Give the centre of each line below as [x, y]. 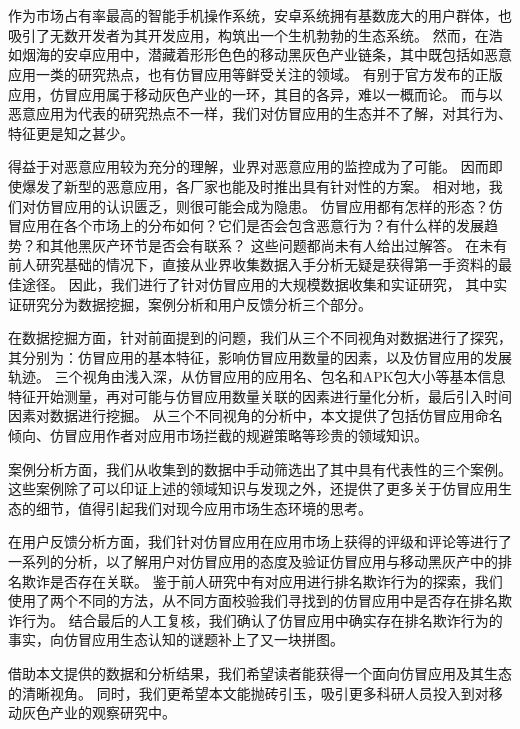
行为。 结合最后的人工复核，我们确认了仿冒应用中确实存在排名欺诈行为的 [262, 619]
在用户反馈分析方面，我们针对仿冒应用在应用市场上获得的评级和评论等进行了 [260, 541]
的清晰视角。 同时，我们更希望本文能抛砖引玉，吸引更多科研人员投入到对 [248, 692]
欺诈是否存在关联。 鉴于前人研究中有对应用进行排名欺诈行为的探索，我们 [262, 580]
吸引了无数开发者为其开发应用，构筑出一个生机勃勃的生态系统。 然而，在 [248, 34]
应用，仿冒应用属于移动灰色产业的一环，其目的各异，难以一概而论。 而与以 [255, 93]
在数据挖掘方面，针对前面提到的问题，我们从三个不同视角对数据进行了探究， [260, 337]
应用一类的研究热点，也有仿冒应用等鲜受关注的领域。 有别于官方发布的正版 [255, 73]
